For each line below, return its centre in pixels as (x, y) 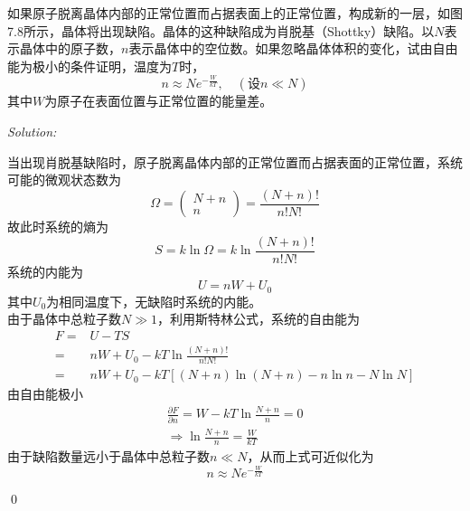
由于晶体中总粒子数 (64, 319)
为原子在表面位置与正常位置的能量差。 (159, 101)
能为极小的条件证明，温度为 (89, 66)
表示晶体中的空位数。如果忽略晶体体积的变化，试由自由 (293, 48)
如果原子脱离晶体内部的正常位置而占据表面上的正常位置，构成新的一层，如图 (235, 13)
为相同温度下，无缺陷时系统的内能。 (154, 301)
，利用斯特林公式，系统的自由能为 (258, 319)
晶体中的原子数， (70, 48)
